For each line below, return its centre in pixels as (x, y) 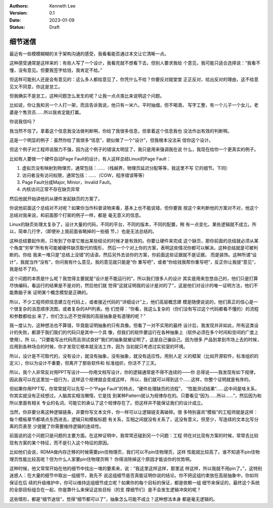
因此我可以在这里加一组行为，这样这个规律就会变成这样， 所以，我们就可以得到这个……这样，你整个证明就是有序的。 (131, 379)
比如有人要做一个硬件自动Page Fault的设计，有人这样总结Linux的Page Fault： (90, 159)
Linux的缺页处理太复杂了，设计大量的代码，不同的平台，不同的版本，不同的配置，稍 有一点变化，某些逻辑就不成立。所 (133, 224)
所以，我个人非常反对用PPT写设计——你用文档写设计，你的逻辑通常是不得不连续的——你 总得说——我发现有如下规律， (134, 372)
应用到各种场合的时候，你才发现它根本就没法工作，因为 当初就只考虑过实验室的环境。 (99, 346)
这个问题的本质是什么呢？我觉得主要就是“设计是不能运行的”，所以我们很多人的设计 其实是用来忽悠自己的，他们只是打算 (134, 278)
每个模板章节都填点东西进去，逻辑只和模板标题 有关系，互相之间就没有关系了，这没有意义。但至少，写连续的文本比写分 (134, 419)
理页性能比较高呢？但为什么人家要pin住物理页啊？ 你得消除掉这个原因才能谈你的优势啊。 (102, 459)
